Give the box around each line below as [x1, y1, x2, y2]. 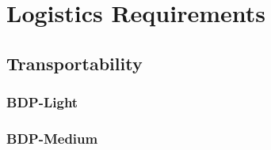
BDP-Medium [6, 128, 98, 148]
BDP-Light [6, 92, 78, 112]
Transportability [6, 51, 143, 75]
